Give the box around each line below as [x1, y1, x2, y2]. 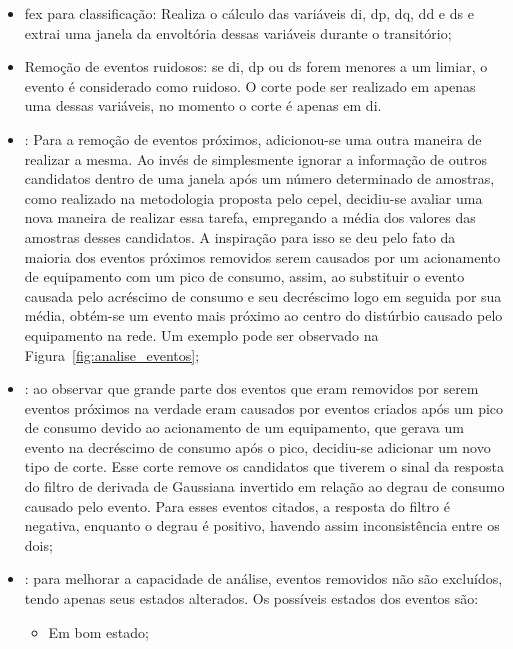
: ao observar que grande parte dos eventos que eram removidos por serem [24, 378, 479, 399]
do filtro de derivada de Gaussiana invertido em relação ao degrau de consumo [24, 476, 505, 497]
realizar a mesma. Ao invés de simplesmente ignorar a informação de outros [24, 148, 487, 169]
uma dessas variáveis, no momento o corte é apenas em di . [24, 95, 382, 116]
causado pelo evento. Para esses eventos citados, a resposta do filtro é [24, 495, 450, 516]
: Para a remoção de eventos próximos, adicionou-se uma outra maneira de [24, 128, 482, 149]
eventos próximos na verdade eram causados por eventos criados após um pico [24, 397, 504, 418]
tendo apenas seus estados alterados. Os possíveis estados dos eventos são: [24, 588, 479, 609]
